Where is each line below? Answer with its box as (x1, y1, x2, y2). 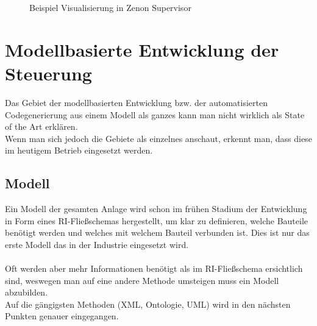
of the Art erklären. (5, 120, 78, 133)
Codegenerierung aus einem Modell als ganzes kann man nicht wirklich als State (5, 108, 305, 121)
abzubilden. (5, 286, 48, 299)
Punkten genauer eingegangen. (5, 310, 119, 322)
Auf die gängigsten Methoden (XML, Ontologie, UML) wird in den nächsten (5, 297, 291, 310)
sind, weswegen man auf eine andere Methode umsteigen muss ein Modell (5, 274, 279, 286)
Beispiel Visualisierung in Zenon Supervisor (29, 1, 191, 13)
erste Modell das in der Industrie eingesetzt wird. (5, 238, 189, 250)
